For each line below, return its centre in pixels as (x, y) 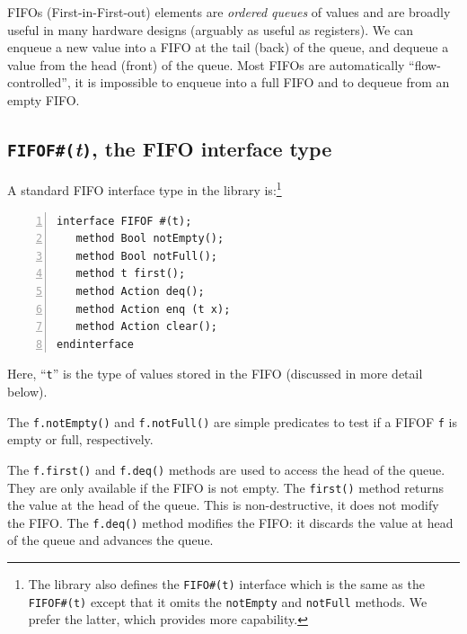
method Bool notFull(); (146, 256)
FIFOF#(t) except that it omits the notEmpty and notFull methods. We (228, 601)
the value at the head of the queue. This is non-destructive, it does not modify (223, 505)
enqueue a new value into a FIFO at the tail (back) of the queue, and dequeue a (228, 47)
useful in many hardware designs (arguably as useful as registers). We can (210, 29)
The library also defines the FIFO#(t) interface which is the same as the (226, 584)
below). (27, 391)
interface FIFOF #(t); (124, 221)
